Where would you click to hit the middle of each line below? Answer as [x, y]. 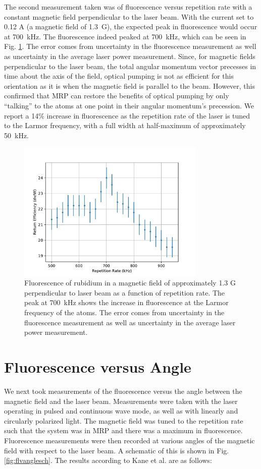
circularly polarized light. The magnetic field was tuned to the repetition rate [124, 420]
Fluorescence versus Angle [98, 367]
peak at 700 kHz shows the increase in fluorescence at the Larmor [126, 302]
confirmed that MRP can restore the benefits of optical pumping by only [117, 96]
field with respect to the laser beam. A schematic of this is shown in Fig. [117, 450]
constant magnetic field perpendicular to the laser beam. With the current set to [129, 16]
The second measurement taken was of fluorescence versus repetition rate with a [128, 7]
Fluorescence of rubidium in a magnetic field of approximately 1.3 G [130, 283]
